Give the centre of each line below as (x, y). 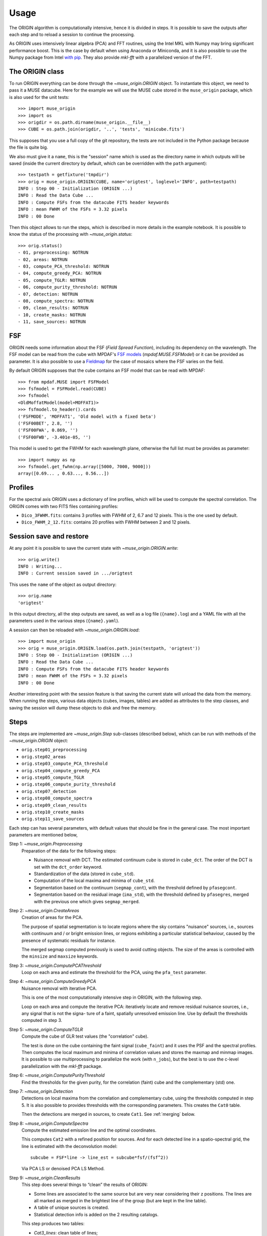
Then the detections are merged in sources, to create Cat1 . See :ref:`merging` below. (108, 1114)
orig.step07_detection (49, 791)
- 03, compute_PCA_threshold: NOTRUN (64, 266)
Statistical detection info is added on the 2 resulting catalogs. (96, 1214)
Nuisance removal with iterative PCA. (59, 988)
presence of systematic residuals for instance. (69, 940)
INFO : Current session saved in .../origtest (75, 573)
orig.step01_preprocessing (54, 750)
